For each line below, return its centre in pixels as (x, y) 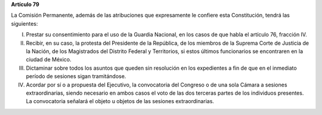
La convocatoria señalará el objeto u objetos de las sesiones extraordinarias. (120, 101)
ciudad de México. (49, 60)
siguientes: (24, 23)
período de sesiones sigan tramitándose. (76, 76)
